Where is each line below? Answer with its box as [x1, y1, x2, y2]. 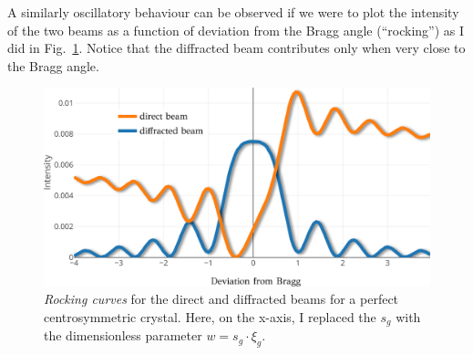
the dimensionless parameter [44, 326, 202, 345]
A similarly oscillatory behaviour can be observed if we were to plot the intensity [7, 3, 459, 21]
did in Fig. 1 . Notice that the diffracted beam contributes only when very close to [7, 38, 466, 57]
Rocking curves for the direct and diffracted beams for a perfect [44, 289, 399, 308]
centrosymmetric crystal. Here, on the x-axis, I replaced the [44, 307, 376, 326]
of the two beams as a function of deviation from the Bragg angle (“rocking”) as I [7, 20, 465, 39]
